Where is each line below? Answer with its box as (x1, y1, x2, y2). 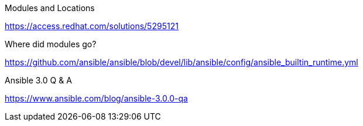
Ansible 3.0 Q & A (5, 75, 72, 85)
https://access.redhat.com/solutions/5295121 (5, 21, 179, 31)
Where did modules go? (5, 39, 97, 49)
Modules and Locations (5, 3, 95, 13)
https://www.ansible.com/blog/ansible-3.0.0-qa (5, 93, 188, 103)
